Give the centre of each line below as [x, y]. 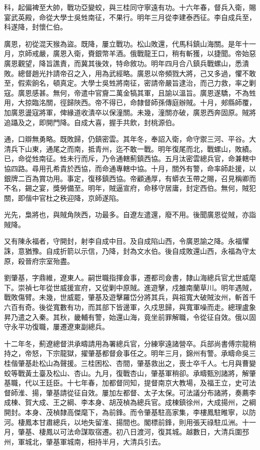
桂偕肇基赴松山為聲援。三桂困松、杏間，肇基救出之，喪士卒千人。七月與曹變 [130, 363]
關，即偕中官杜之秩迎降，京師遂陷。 [63, 197]
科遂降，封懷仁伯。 [35, 27]
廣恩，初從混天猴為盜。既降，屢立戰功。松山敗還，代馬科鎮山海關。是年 [123, 43]
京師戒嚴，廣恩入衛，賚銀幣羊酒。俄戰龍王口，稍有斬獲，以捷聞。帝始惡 [137, 53]
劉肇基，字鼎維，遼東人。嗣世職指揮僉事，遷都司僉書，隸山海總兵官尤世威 [126, 278]
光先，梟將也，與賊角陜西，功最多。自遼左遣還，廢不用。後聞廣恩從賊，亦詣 [130, 214]
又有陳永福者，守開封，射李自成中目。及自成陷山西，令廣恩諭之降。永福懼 [126, 241]
